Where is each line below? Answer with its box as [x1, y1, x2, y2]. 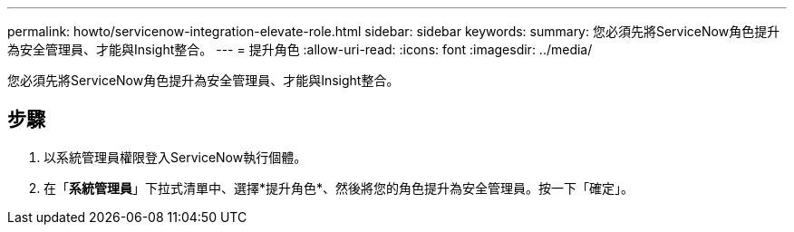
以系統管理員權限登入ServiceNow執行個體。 [44, 149, 307, 165]
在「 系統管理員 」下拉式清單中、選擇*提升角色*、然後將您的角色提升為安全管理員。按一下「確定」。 [44, 179, 634, 196]
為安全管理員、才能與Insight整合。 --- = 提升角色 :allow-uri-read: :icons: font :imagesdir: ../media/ [7, 42, 593, 57]
